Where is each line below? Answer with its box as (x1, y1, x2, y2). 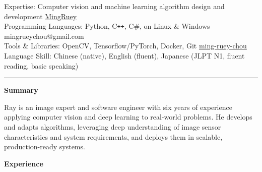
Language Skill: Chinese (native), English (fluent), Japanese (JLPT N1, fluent (4, 50, 245, 61)
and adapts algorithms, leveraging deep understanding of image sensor (4, 122, 221, 132)
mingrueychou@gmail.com (4, 30, 84, 41)
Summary (4, 85, 38, 95)
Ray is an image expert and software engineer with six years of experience (4, 101, 232, 112)
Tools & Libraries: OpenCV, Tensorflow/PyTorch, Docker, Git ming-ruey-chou (4, 40, 247, 51)
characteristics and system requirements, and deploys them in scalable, (4, 131, 223, 142)
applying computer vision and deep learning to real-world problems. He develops (4, 111, 252, 122)
